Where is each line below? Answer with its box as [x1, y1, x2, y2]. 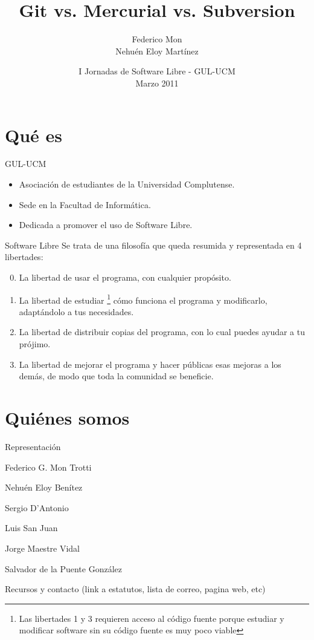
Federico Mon [132, 33, 182, 45]
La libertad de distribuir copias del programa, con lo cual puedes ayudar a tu [19, 325, 305, 338]
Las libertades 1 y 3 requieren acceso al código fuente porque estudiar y [19, 612, 284, 624]
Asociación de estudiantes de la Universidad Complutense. [19, 178, 235, 191]
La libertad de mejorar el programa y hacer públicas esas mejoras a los [19, 358, 281, 370]
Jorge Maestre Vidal [5, 541, 80, 554]
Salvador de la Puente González [5, 562, 122, 575]
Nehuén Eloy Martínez [115, 44, 199, 57]
